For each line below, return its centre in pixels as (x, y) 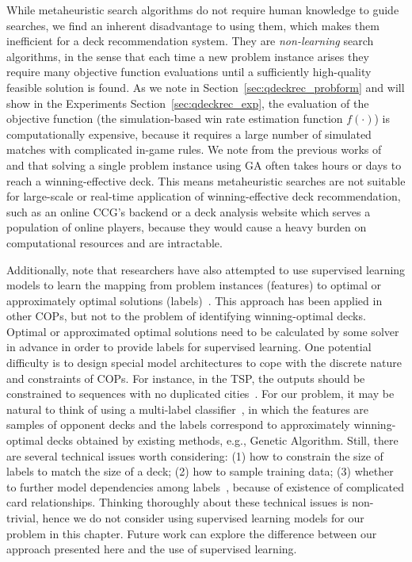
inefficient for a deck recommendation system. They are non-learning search (190, 41)
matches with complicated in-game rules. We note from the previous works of (194, 149)
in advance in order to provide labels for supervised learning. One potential (189, 347)
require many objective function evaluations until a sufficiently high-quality (189, 72)
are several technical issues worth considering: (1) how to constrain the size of (195, 455)
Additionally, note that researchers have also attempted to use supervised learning (206, 269)
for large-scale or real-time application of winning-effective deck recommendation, (204, 196)
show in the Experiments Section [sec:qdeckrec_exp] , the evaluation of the (188, 103)
